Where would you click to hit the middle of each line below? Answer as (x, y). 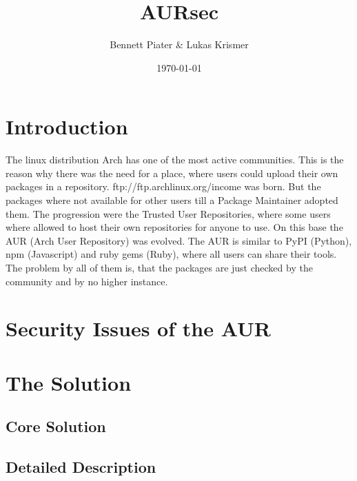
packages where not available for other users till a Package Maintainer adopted (172, 200)
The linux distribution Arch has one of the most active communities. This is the (175, 160)
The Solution (69, 382)
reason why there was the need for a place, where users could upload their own (172, 173)
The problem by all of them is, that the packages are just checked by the (159, 267)
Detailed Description (81, 467)
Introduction (67, 126)
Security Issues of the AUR (139, 328)
